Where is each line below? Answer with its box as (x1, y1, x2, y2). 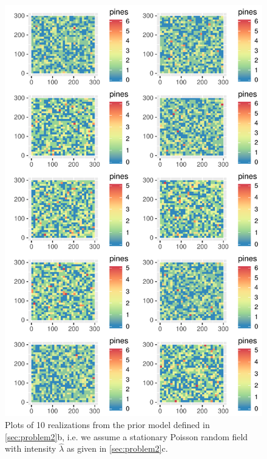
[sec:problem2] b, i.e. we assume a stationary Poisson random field (5, 430, 248, 443)
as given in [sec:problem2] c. (66, 442, 168, 455)
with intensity (5, 442, 56, 455)
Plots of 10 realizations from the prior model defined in (5, 418, 210, 431)
